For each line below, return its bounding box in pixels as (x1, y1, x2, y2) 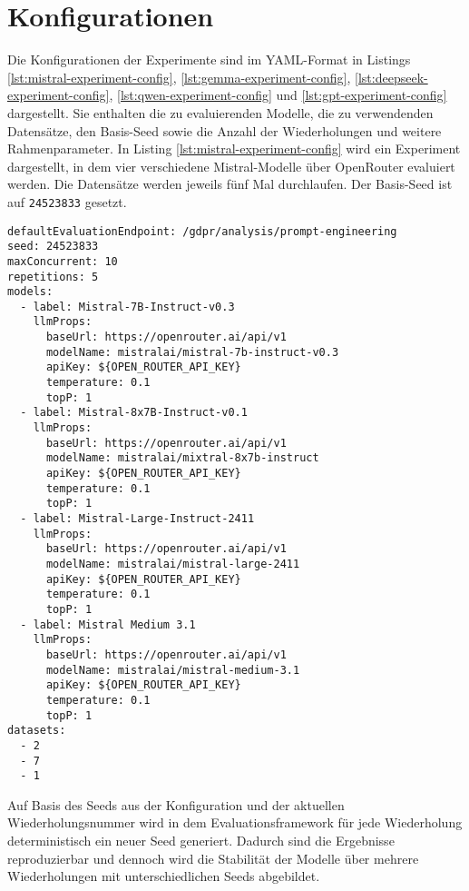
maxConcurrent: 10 (7, 254, 118, 268)
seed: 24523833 (7, 240, 99, 253)
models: (7, 285, 54, 299)
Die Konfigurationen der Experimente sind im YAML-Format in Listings (7, 50, 411, 69)
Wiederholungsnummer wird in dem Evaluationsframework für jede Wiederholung (7, 813, 463, 832)
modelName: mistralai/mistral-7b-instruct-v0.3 (45, 345, 339, 359)
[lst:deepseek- (355, 67, 428, 86)
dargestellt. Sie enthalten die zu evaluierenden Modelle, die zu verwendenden (7, 103, 434, 122)
